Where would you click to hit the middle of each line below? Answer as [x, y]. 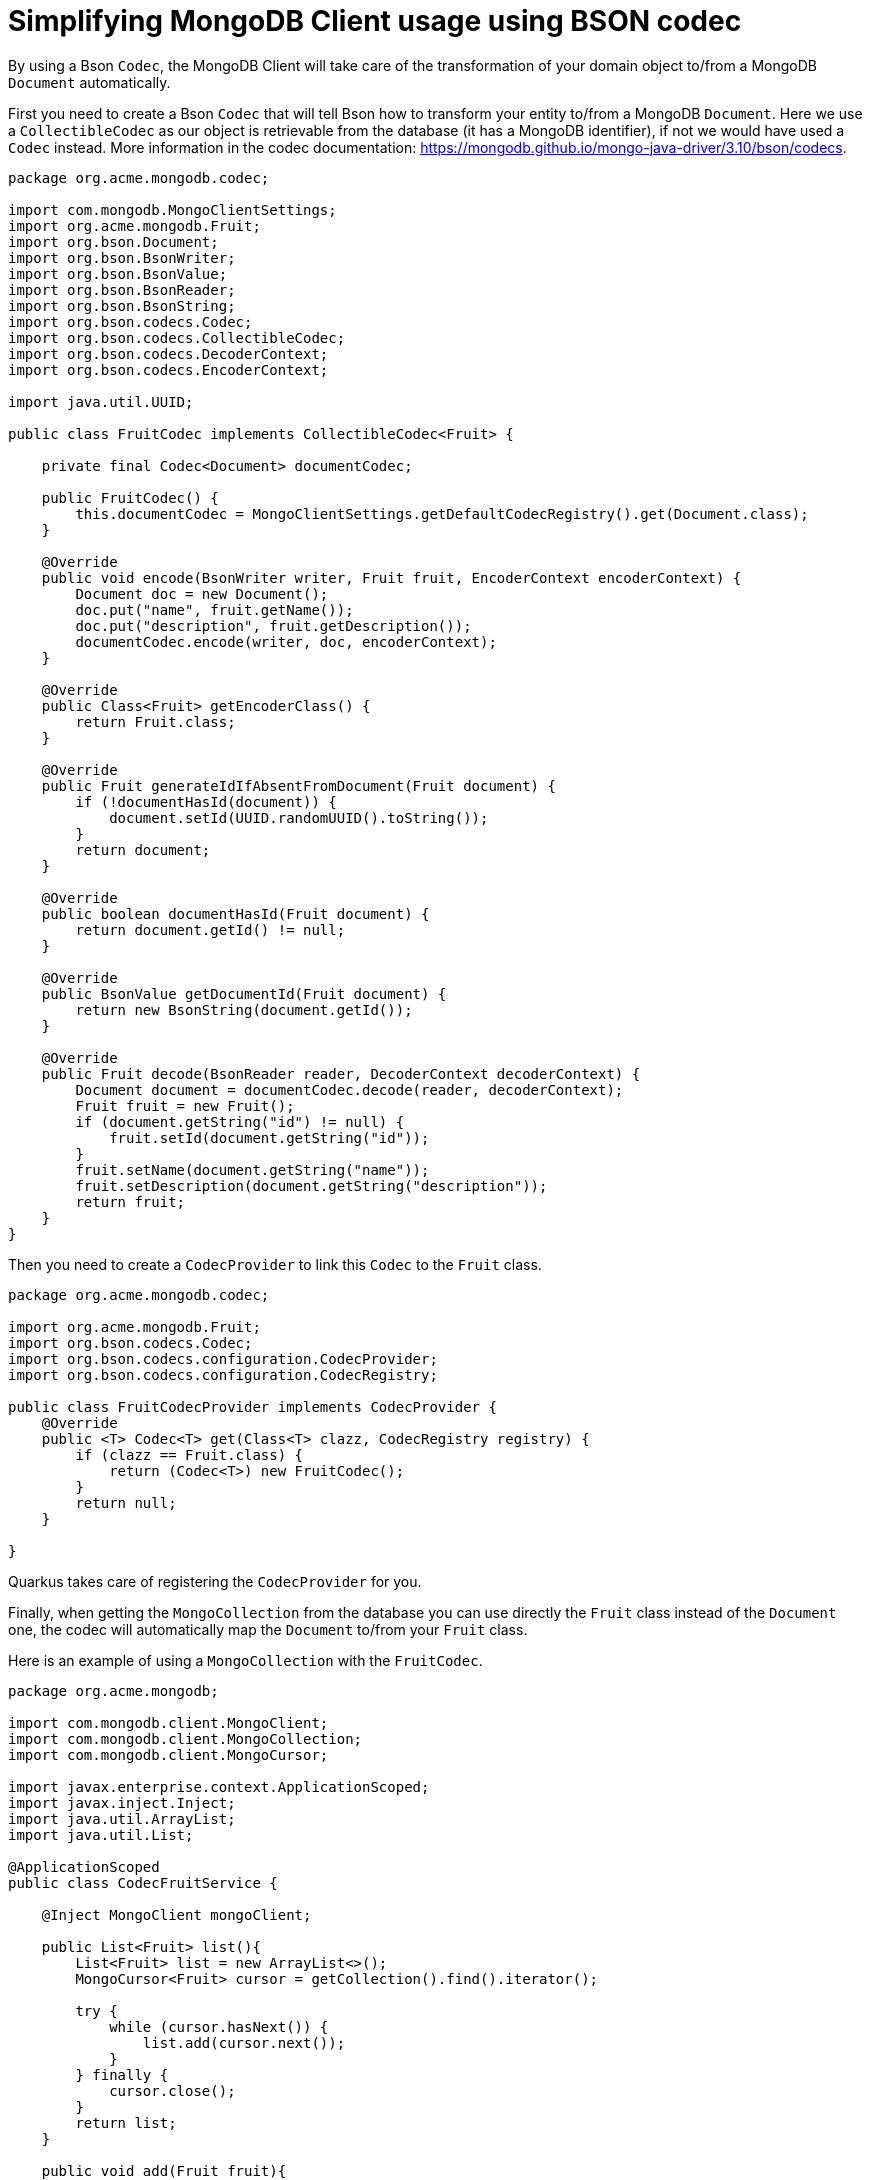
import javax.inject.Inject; [122, 1802]
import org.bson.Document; [113, 241]
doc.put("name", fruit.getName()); [214, 609]
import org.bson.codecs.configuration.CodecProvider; [223, 1358]
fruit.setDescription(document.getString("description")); [311, 1185]
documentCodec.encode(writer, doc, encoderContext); [286, 641]
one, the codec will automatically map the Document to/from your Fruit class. [268, 1629]
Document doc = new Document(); [202, 593]
